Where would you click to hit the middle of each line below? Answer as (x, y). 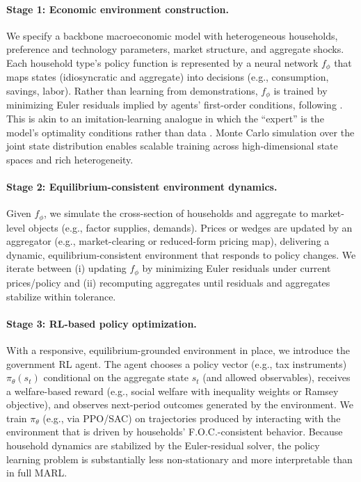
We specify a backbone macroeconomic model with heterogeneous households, (172, 35)
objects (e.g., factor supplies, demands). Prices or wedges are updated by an (190, 227)
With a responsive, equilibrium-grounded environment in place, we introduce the (178, 350)
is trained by (300, 91)
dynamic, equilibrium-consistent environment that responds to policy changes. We (181, 254)
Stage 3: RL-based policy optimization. (102, 323)
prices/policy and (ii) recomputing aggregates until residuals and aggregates (168, 282)
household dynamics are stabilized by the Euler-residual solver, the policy (163, 445)
